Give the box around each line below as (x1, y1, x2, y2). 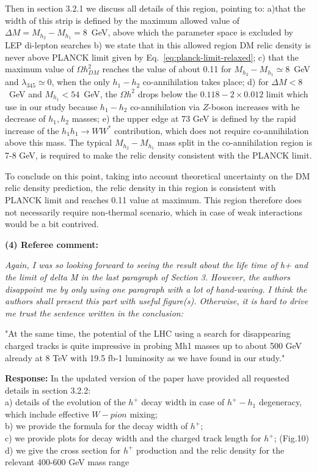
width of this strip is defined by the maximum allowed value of (5, 13, 240, 26)
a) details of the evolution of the (5, 395, 126, 408)
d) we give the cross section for (5, 443, 121, 456)
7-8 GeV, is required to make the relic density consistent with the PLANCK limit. (5, 149, 312, 162)
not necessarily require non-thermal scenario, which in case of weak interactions (5, 205, 303, 218)
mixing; (129, 407, 158, 420)
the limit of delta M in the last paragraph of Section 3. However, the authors (5, 270, 291, 283)
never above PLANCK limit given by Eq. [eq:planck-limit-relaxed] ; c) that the (5, 50, 299, 63)
